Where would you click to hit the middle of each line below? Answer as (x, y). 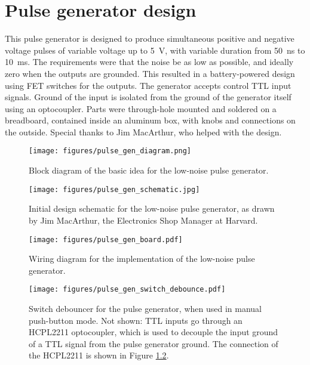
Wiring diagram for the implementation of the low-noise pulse (142, 259)
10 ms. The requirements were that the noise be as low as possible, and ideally (149, 62)
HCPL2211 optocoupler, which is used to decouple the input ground (154, 332)
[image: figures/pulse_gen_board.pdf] (106, 239)
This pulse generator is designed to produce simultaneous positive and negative (150, 38)
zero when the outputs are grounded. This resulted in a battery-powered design (150, 73)
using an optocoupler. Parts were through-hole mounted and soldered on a (141, 108)
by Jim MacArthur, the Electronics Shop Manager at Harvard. (143, 220)
